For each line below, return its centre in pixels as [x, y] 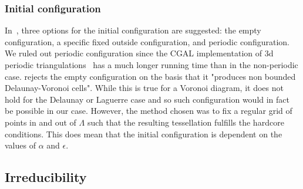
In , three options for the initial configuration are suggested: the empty [133, 30]
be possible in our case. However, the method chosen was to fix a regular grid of [149, 111]
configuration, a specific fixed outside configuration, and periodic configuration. [147, 41]
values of [20, 145]
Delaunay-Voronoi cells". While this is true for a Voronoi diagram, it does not [144, 88]
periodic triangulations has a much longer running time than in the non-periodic [151, 65]
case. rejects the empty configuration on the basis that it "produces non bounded [150, 76]
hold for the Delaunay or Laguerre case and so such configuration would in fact [147, 99]
